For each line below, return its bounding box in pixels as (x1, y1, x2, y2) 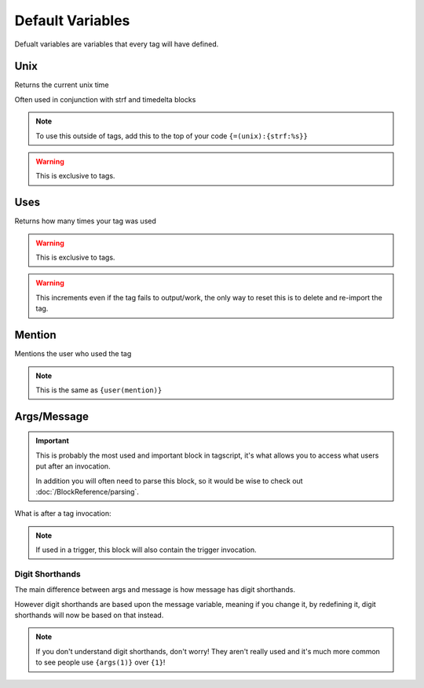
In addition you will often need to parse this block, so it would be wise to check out (35, 476, 303, 485)
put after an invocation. (35, 462, 111, 471)
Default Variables (14, 12, 130, 29)
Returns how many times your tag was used (14, 216, 157, 226)
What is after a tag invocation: (14, 509, 111, 518)
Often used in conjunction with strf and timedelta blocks (14, 94, 196, 104)
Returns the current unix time (14, 80, 109, 90)
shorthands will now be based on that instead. (14, 610, 164, 620)
